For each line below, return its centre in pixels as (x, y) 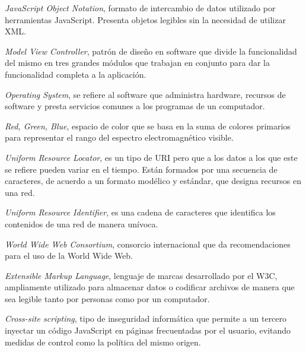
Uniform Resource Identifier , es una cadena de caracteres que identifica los (140, 212)
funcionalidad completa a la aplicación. (76, 74)
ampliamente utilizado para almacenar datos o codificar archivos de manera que (150, 287)
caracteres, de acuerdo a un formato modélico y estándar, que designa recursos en (153, 181)
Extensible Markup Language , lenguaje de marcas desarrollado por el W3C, (141, 275)
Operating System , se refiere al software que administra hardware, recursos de (145, 94)
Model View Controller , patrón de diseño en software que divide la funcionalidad (151, 51)
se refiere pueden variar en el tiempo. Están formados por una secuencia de (141, 169)
